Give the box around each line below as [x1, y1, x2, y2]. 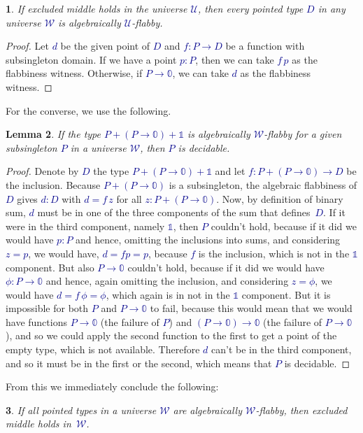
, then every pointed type [197, 1, 304, 15]
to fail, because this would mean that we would [150, 301, 353, 315]
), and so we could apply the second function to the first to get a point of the [6, 328, 337, 343]
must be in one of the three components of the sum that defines [37, 205, 311, 220]
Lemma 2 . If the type [6, 127, 101, 141]
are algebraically [173, 402, 242, 417]
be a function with [225, 38, 305, 53]
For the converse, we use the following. [6, 103, 171, 118]
